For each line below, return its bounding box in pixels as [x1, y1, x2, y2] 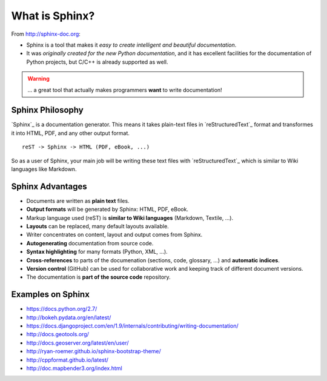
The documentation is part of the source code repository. [26, 273, 171, 281]
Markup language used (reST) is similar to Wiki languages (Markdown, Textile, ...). [26, 214, 233, 221]
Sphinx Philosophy [11, 105, 84, 115]
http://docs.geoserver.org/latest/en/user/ [26, 339, 129, 346]
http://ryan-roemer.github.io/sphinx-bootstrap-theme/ [26, 348, 162, 355]
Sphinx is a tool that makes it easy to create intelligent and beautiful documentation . [26, 41, 237, 48]
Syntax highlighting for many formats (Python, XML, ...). [26, 248, 168, 256]
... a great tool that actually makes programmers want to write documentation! [27, 86, 222, 93]
